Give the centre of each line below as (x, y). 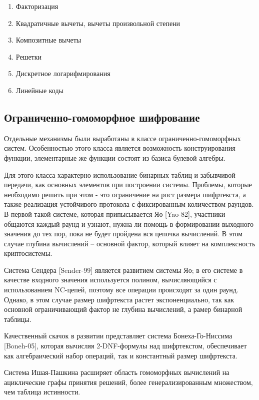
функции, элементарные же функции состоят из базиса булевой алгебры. (115, 157)
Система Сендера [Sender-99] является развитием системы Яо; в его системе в (123, 270)
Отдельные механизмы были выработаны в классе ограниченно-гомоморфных (122, 138)
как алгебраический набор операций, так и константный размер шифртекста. (121, 355)
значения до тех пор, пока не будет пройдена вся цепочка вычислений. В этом (123, 234)
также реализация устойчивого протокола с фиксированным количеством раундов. (129, 204)
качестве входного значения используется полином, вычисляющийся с (110, 280)
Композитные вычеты (48, 40)
